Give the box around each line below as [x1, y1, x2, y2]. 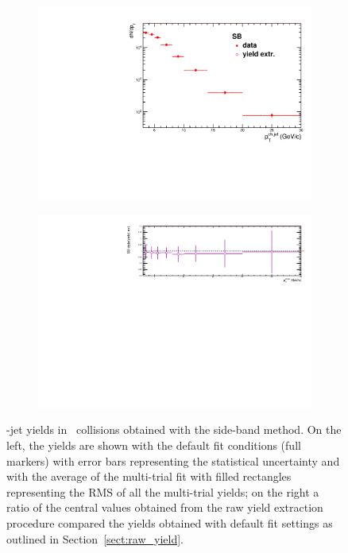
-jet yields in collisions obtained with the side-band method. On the [6, 421, 342, 438]
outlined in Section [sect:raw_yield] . [6, 530, 184, 547]
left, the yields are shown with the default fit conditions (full [6, 437, 301, 453]
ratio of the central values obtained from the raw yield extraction [6, 499, 323, 516]
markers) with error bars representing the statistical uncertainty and [6, 452, 340, 469]
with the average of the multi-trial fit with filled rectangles [6, 468, 292, 485]
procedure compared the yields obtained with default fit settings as [6, 514, 333, 531]
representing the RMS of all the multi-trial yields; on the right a [6, 483, 319, 500]
